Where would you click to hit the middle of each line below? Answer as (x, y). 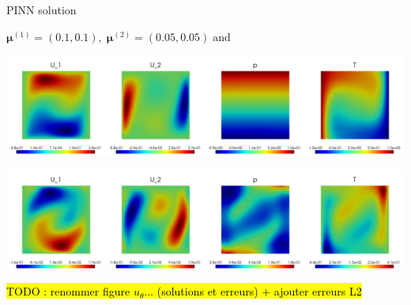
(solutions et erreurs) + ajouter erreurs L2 (259, 291)
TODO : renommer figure (68, 291)
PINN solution (41, 9)
